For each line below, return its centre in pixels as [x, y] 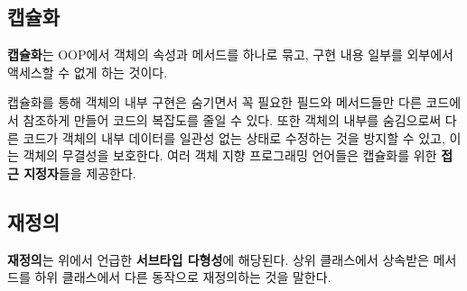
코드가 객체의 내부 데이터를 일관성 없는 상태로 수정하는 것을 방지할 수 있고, [234, 137]
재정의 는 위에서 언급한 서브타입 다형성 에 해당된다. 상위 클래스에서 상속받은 [218, 259]
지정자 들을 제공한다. [80, 173]
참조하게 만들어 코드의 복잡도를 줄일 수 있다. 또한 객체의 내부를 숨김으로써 [232, 119]
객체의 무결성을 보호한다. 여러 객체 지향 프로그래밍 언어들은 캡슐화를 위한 [230, 155]
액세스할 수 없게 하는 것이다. [88, 72]
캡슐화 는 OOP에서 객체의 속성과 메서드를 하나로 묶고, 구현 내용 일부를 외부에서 [230, 55]
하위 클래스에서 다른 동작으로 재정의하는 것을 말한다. [183, 277]
